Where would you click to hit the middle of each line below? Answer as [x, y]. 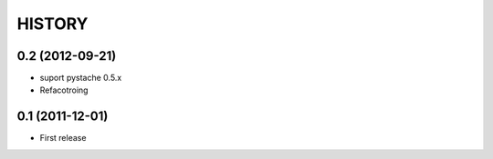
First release [63, 138]
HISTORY [52, 24]
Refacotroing [64, 90]
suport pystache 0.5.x [81, 78]
